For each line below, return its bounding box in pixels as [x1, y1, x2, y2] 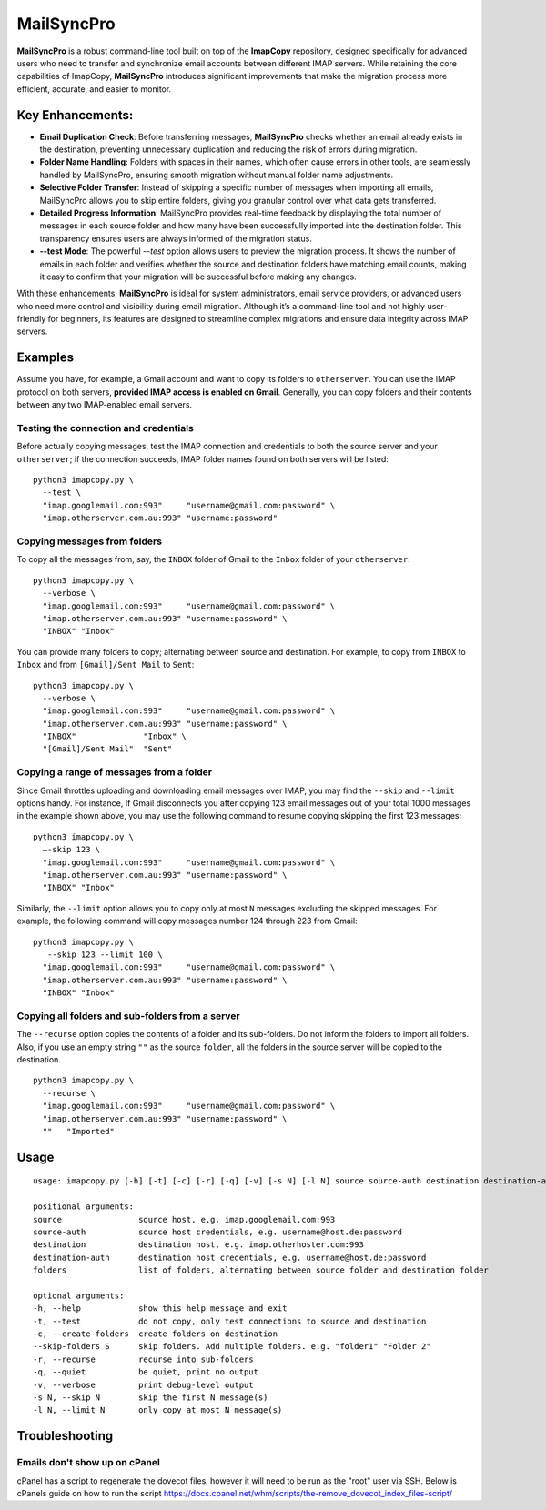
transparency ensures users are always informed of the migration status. [39, 233, 313, 244]
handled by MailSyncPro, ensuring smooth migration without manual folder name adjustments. [39, 169, 394, 180]
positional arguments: [33, 1202, 135, 1212]
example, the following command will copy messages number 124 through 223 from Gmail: [16, 915, 359, 927]
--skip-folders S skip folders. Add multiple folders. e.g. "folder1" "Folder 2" [33, 1342, 431, 1352]
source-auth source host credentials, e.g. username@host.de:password [33, 1226, 403, 1237]
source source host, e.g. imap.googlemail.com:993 [33, 1214, 336, 1224]
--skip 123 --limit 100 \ [46, 949, 163, 960]
